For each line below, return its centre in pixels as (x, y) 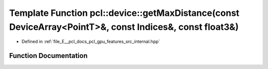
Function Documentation (48, 56)
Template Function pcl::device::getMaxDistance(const (124, 13)
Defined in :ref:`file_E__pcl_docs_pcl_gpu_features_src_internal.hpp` (91, 42)
